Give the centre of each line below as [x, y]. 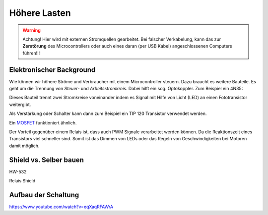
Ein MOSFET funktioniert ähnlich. [43, 123]
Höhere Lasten [40, 13]
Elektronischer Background [52, 70]
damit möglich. [24, 146]
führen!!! [31, 53]
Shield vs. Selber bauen [47, 160]
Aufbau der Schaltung [44, 195]
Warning [32, 30]
